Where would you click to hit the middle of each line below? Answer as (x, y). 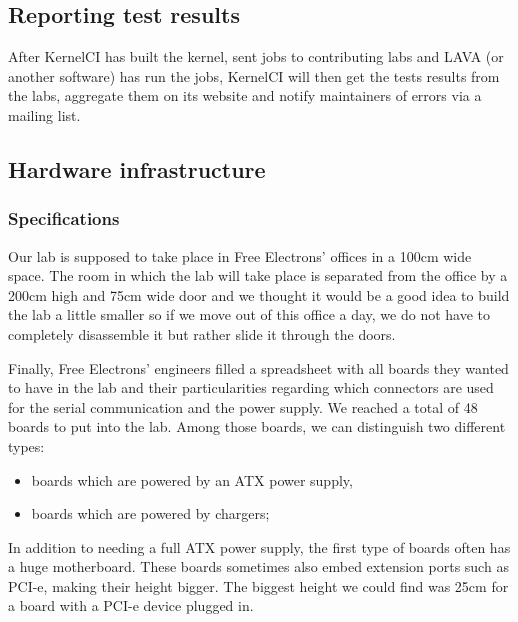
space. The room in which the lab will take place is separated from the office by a (258, 275)
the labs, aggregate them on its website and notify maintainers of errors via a (245, 95)
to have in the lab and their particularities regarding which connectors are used (251, 387)
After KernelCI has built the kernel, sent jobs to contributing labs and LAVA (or (256, 56)
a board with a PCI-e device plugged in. (131, 605)
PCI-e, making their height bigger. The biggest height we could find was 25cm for (258, 585)
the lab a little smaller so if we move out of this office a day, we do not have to (249, 314)
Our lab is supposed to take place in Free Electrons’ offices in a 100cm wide (240, 255)
